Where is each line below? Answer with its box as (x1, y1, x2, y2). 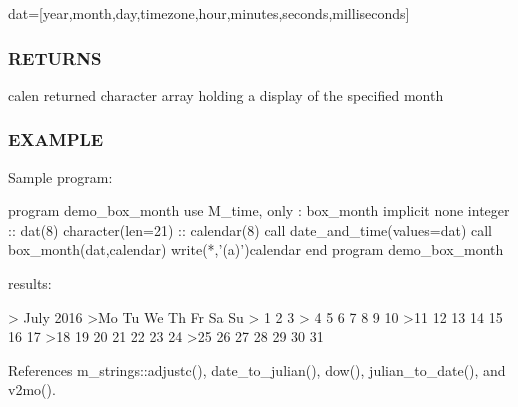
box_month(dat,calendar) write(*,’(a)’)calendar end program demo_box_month (8, 239, 504, 260)
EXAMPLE (8, 127, 104, 152)
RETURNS (8, 45, 102, 70)
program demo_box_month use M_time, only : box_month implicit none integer (8, 200, 510, 221)
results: (8, 273, 52, 293)
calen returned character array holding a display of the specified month (8, 84, 444, 105)
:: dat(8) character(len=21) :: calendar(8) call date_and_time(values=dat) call (8, 219, 492, 240)
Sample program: (8, 166, 113, 187)
